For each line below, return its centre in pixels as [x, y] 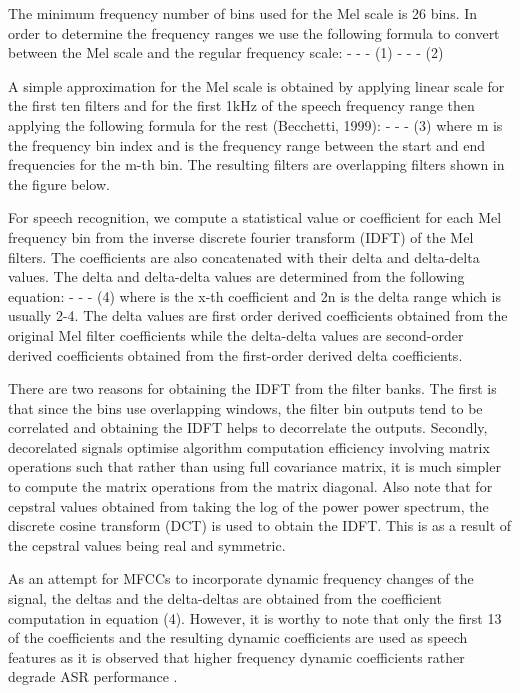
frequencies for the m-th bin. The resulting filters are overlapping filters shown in [256, 164]
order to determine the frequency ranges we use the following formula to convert [254, 32]
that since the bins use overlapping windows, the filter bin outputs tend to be [245, 407]
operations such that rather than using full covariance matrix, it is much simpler [254, 466]
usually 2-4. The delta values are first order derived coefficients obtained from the [258, 315]
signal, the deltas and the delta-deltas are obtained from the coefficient [225, 598]
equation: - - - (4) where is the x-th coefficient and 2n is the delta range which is [254, 295]
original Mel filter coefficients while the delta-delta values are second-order [236, 334]
